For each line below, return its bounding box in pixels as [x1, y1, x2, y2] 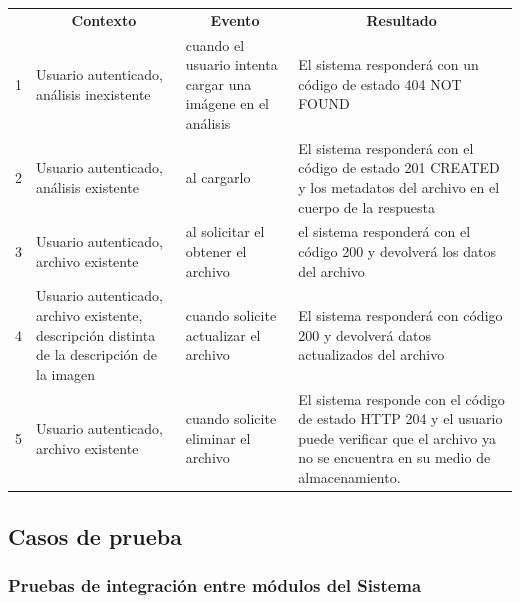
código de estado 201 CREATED [298, 157, 500, 178]
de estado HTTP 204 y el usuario [298, 408, 503, 429]
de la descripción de [36, 344, 158, 365]
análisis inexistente [36, 83, 151, 104]
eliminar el [185, 427, 251, 448]
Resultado [366, 9, 437, 30]
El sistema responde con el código [298, 388, 505, 409]
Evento [210, 9, 260, 30]
